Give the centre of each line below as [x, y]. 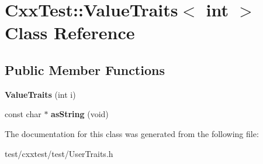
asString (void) [80, 114]
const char [23, 114]
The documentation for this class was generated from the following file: [132, 133]
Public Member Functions [85, 69]
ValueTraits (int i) [40, 94]
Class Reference [70, 33]
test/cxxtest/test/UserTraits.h [59, 153]
